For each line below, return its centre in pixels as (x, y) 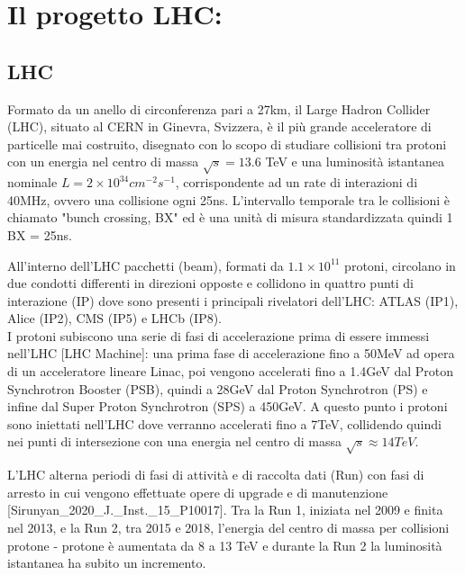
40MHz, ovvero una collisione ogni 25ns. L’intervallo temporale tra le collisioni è (228, 199)
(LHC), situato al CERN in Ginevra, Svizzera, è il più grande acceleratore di (219, 126)
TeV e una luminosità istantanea (355, 162)
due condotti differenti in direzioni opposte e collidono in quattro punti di (210, 283)
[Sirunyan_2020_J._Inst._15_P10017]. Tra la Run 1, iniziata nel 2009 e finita (225, 510)
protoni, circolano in (400, 265)
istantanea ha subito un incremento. (107, 563)
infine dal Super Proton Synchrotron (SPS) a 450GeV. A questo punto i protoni (228, 406)
